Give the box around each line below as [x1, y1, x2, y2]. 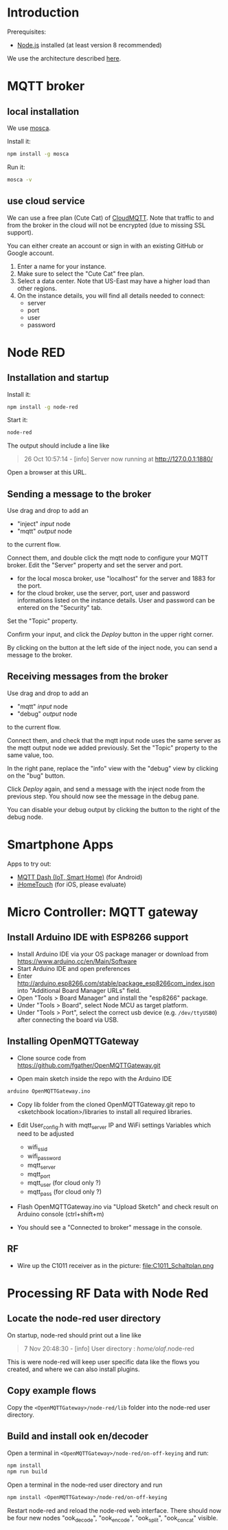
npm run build [7, 1468, 48, 1476]
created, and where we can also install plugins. [7, 1365, 140, 1373]
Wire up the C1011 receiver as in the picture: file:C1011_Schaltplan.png [16, 1261, 214, 1269]
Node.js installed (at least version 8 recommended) [16, 41, 163, 49]
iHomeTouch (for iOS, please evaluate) [16, 880, 126, 888]
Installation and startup [7, 372, 109, 384]
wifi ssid [27, 1143, 48, 1153]
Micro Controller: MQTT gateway [7, 904, 198, 919]
